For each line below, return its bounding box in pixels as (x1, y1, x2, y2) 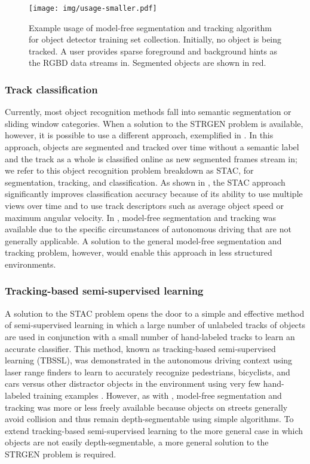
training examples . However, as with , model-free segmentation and (33, 389, 282, 401)
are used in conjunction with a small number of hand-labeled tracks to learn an (5, 330, 295, 342)
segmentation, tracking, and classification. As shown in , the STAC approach (5, 175, 286, 188)
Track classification (5, 81, 98, 96)
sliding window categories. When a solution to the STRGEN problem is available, (5, 117, 303, 129)
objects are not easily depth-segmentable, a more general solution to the (5, 436, 269, 448)
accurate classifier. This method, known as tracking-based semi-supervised (5, 342, 276, 354)
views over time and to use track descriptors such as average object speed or (5, 199, 284, 211)
